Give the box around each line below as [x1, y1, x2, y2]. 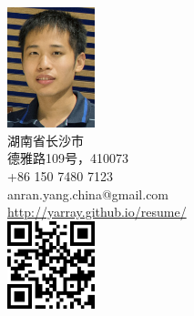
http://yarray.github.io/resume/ [7, 202, 187, 221]
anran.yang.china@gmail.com [7, 184, 169, 203]
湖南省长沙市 [7, 130, 84, 149]
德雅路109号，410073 [7, 148, 128, 168]
